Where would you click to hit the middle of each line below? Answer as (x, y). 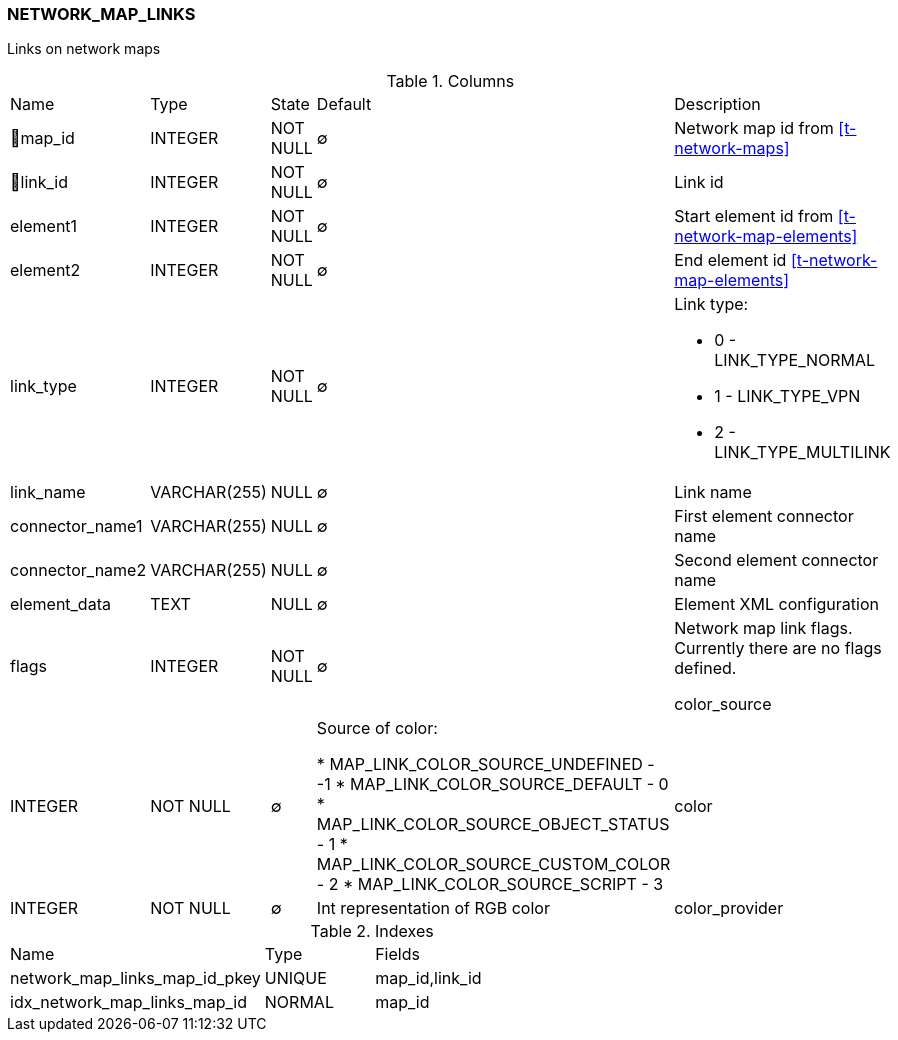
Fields (397, 954)
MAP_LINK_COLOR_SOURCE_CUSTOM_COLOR (493, 864)
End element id (730, 260)
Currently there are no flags (778, 648)
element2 (45, 270)
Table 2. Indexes (372, 931)
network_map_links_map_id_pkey (135, 978)
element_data (60, 604)
